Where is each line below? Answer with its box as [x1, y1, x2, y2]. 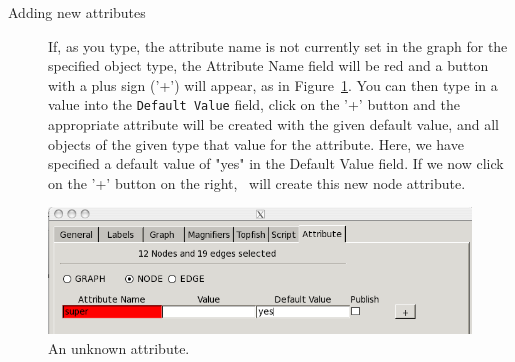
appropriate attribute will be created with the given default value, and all [48, 114, 499, 135]
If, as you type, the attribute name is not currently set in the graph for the [48, 35, 508, 56]
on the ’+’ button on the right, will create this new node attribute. [48, 172, 466, 193]
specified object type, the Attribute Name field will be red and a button [48, 55, 489, 76]
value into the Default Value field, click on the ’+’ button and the [48, 94, 460, 115]
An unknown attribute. [48, 337, 190, 358]
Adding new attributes [8, 2, 146, 22]
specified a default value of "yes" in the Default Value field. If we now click [48, 153, 504, 174]
